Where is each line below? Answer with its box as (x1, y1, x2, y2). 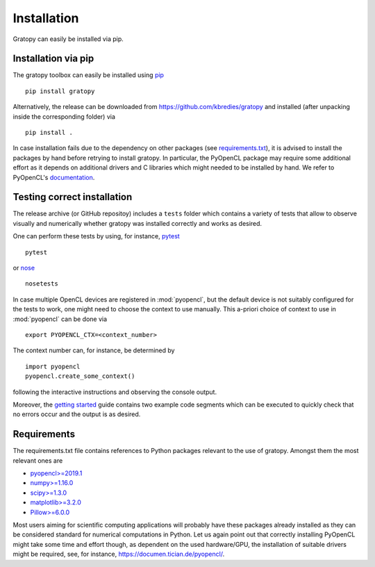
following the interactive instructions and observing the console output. (12, 388, 217, 396)
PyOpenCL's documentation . (12, 173, 95, 181)
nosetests (25, 280, 58, 288)
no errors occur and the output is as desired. (12, 410, 141, 418)
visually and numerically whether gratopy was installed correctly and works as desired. (12, 219, 262, 227)
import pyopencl (25, 362, 81, 370)
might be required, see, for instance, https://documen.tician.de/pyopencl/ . (12, 550, 225, 559)
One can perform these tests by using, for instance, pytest (12, 232, 180, 240)
